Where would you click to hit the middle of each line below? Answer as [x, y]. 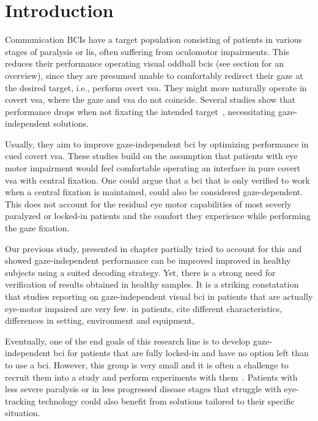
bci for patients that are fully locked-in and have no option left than [181, 353]
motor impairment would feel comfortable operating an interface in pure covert [153, 168]
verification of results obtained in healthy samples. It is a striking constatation [152, 284]
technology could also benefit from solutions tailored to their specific [166, 401]
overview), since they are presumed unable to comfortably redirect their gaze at [154, 75]
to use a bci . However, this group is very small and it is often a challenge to [147, 364]
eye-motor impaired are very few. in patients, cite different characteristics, [144, 308]
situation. [23, 413]
